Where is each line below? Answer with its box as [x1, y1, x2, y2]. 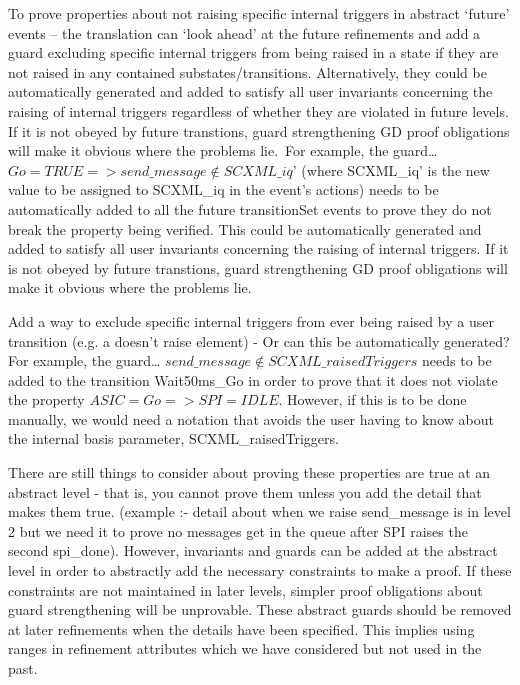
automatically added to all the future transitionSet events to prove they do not [8, 198, 492, 219]
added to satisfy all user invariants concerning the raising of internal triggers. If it [8, 238, 509, 259]
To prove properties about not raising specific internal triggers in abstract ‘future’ [8, 3, 510, 23]
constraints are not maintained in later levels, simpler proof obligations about [8, 579, 483, 600]
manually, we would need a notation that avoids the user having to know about [8, 408, 494, 429]
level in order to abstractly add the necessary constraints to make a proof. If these [8, 560, 512, 581]
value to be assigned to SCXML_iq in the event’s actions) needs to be [8, 179, 439, 200]
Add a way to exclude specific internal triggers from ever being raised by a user [8, 310, 494, 331]
